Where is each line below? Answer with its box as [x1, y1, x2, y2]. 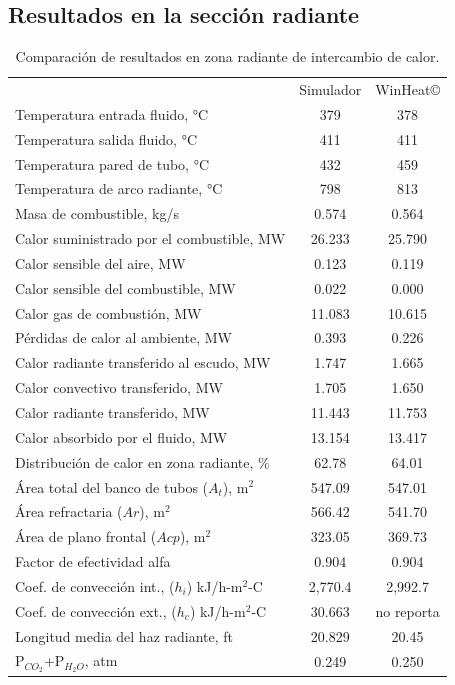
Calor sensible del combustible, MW [15, 277, 236, 298]
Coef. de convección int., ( [15, 575, 175, 596]
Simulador [299, 79, 362, 100]
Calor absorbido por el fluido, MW [15, 426, 228, 447]
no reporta [375, 600, 440, 621]
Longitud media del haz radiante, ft [15, 625, 234, 646]
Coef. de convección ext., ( [15, 600, 177, 621]
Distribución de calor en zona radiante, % [15, 451, 270, 472]
